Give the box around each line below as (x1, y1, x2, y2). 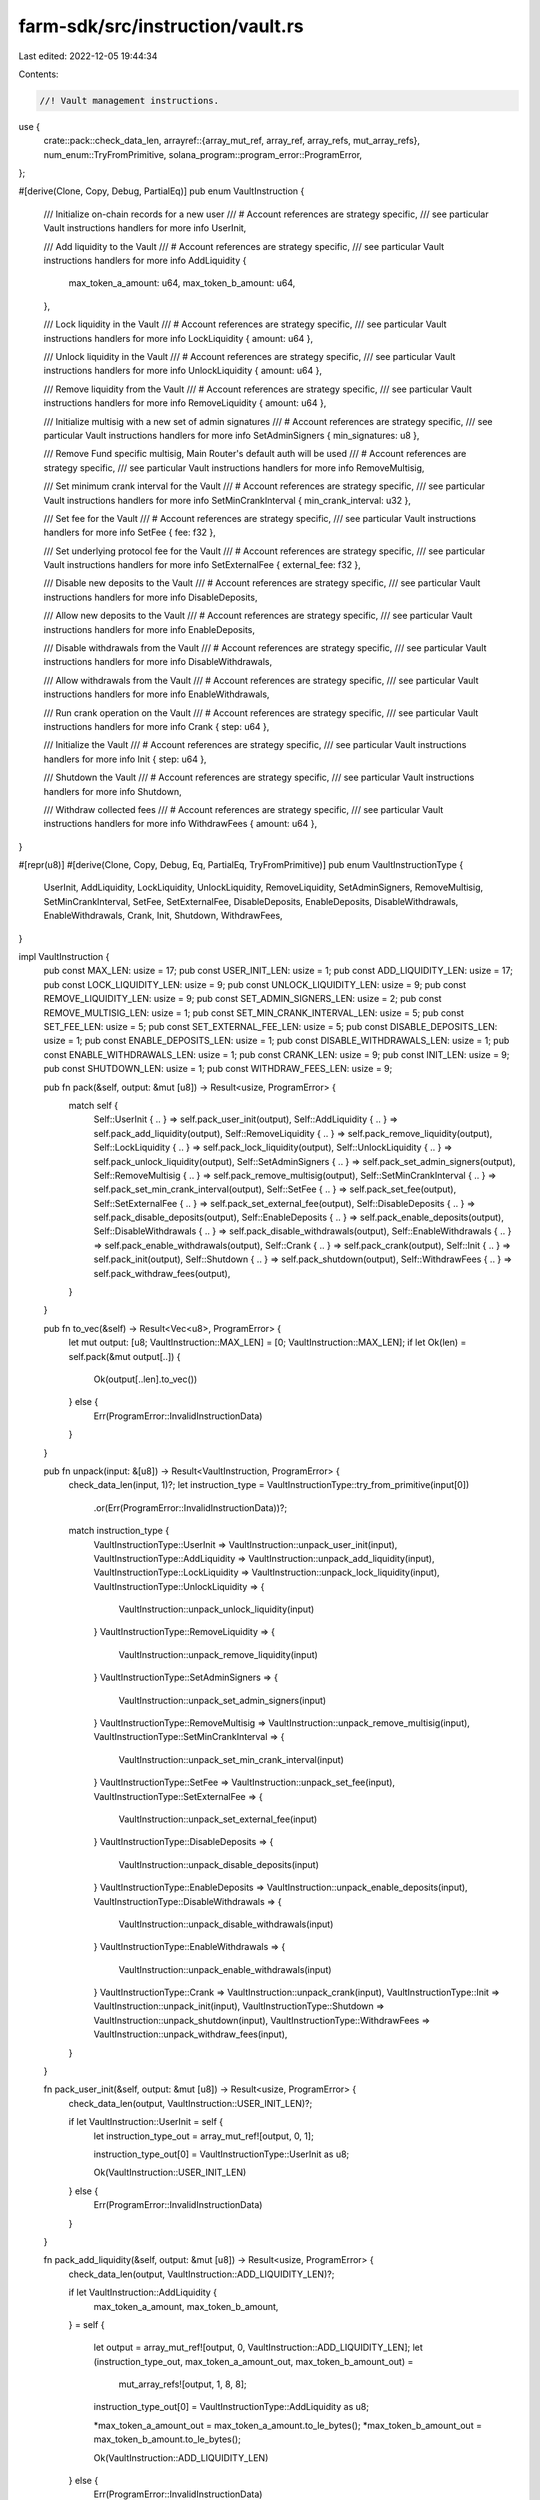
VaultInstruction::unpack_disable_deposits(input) (118, 1858, 320, 1870)
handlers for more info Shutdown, (43, 785, 182, 797)
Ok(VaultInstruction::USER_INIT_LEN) (93, 2166, 247, 2179)
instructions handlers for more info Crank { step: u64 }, (43, 720, 270, 732)
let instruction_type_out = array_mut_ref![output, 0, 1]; (93, 2130, 314, 2142)
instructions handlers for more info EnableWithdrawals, (43, 688, 270, 700)
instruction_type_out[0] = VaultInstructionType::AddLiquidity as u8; (93, 2401, 370, 2413)
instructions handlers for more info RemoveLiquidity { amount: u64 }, (43, 397, 327, 409)
